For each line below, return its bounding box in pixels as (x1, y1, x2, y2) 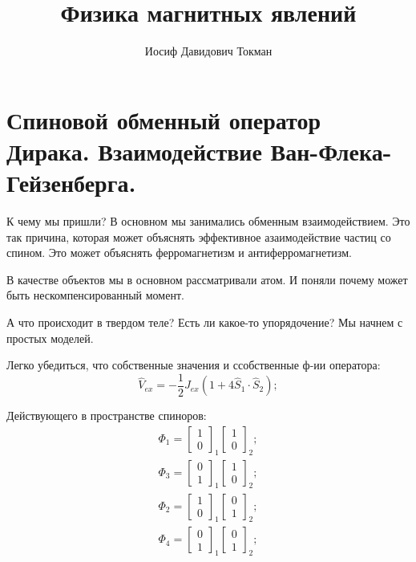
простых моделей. (6, 329, 94, 346)
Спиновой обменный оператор (6, 103, 321, 136)
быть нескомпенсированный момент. (6, 287, 184, 303)
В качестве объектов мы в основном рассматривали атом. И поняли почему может (6, 271, 408, 287)
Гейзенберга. (6, 166, 136, 199)
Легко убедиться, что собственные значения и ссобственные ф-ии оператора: (6, 356, 381, 373)
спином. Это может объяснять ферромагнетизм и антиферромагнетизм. (6, 244, 352, 261)
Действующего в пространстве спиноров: (6, 407, 207, 424)
